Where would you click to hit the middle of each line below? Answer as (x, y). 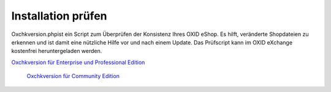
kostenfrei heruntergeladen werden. (57, 51)
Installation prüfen (59, 16)
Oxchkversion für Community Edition (73, 76)
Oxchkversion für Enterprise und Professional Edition (78, 62)
